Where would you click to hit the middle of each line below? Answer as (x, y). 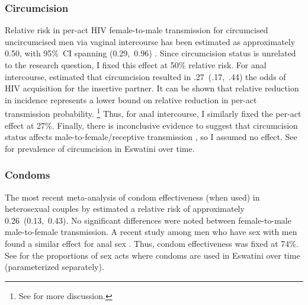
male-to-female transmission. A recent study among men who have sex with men (151, 232)
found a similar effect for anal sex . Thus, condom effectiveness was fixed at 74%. (152, 243)
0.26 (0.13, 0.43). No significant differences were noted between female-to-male (148, 220)
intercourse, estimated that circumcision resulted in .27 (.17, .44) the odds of (145, 76)
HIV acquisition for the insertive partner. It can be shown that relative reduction (152, 88)
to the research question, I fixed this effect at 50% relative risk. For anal (136, 65)
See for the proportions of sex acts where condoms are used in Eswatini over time (153, 255)
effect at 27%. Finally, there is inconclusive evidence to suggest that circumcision (151, 125)
